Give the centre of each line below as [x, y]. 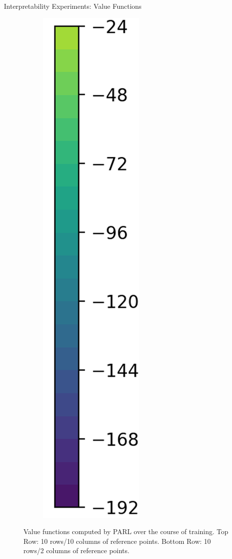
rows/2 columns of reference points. [76, 550]
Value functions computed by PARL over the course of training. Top [126, 531]
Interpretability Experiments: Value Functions [73, 6]
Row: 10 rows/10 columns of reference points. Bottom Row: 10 [117, 541]
